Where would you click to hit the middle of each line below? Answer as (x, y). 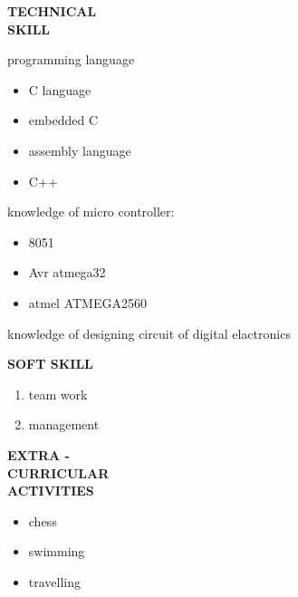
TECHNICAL (52, 11)
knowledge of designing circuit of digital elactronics (149, 333)
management (64, 424)
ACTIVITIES (51, 491)
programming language (71, 59)
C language (60, 89)
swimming (57, 551)
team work (58, 394)
